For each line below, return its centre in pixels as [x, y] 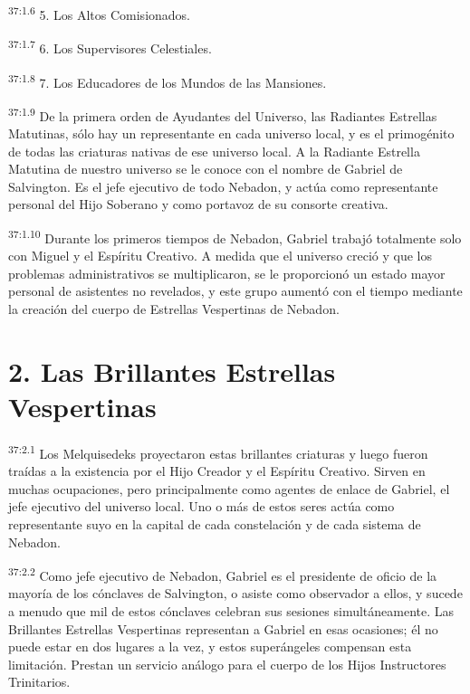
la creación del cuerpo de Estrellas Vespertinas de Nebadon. [174, 309]
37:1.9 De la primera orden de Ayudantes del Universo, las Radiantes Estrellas [223, 114]
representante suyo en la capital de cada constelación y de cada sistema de [215, 523]
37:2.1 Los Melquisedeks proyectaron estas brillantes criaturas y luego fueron [218, 452]
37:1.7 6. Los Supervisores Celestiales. [110, 47]
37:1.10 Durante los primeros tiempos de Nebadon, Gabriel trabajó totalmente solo [235, 236]
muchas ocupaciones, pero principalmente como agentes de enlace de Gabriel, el [229, 488]
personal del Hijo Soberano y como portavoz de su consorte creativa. [198, 204]
